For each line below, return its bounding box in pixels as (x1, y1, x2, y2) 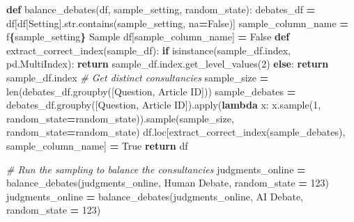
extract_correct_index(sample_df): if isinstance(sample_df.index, (6, 42, 291, 57)
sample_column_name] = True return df (6, 138, 188, 152)
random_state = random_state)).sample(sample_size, (6, 111, 234, 125)
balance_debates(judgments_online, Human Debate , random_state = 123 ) (6, 175, 329, 190)
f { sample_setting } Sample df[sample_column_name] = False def (6, 29, 290, 44)
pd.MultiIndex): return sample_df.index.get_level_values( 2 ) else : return (6, 56, 329, 71)
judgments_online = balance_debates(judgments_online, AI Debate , (6, 189, 304, 203)
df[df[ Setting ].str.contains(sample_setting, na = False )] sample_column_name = (6, 15, 348, 30)
